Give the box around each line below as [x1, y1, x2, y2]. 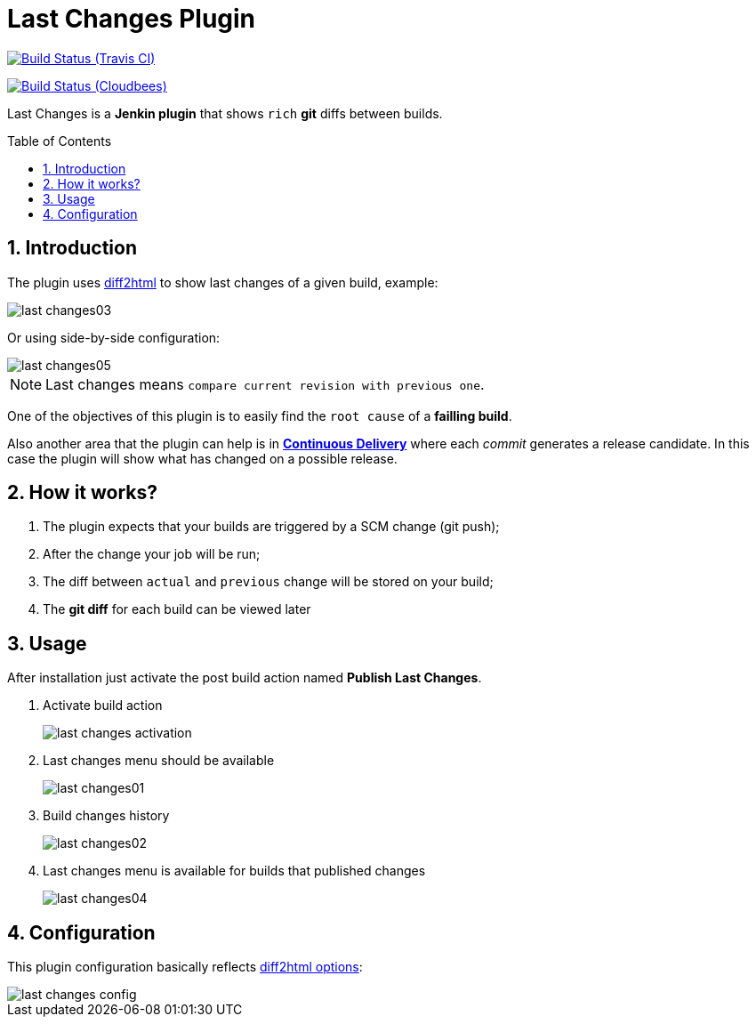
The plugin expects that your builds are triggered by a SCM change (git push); [43, 519, 500, 535]
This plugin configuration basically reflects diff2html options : [7, 959, 363, 975]
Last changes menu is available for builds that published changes [43, 863, 426, 879]
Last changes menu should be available [43, 753, 275, 769]
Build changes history [43, 808, 170, 824]
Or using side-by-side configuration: [7, 329, 221, 345]
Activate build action [43, 697, 163, 714]
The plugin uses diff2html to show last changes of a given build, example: [7, 274, 438, 290]
